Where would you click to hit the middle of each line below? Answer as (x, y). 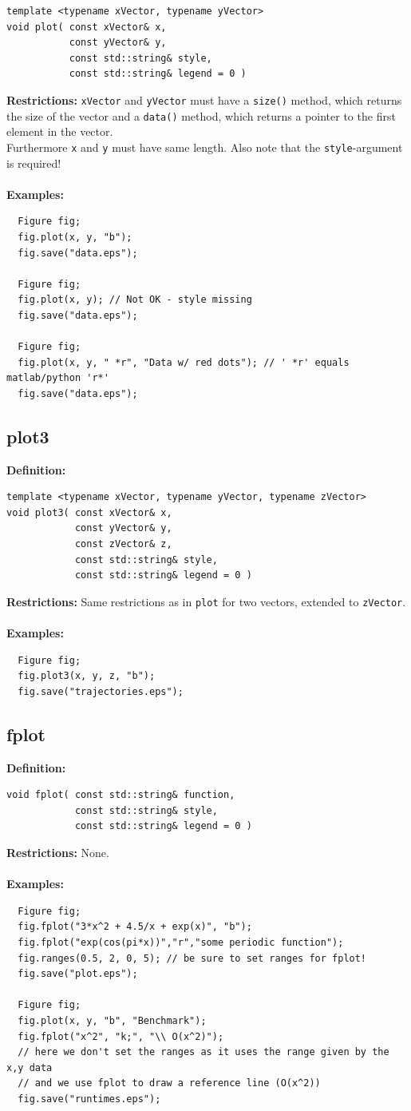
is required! (34, 163)
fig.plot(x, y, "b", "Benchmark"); (112, 1020)
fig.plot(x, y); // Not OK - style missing (135, 300)
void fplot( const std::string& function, (121, 795)
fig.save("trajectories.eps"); (101, 691)
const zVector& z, (123, 544)
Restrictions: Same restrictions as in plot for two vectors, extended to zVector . (206, 601)
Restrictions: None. (58, 852)
